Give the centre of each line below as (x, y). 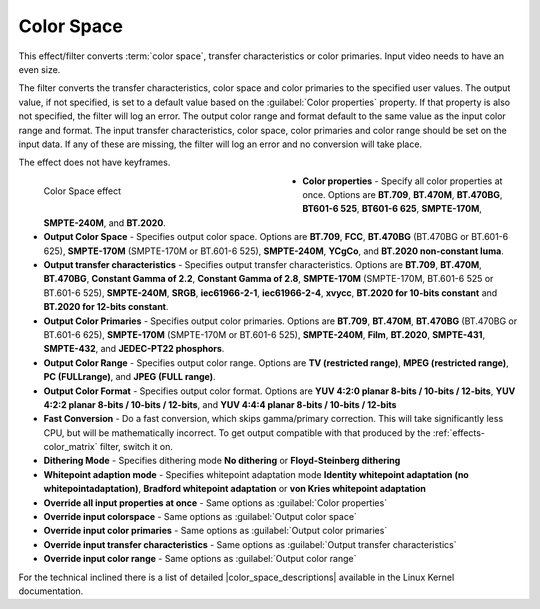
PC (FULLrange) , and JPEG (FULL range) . (129, 377)
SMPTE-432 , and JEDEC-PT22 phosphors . (134, 349)
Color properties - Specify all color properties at (402, 181)
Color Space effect (82, 191)
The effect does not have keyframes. (94, 162)
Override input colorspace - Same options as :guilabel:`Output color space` (200, 517)
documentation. (51, 591)
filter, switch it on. (136, 447)
